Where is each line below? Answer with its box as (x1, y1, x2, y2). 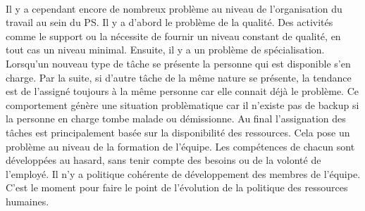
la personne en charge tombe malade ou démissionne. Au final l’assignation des (6, 111, 346, 126)
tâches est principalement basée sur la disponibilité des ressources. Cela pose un (6, 124, 350, 139)
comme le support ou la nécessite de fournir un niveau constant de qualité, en (6, 28, 341, 43)
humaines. (6, 193, 49, 208)
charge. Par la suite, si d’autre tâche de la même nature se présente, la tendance (6, 70, 352, 84)
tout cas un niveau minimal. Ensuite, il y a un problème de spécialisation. (6, 42, 325, 57)
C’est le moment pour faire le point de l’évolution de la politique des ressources (6, 180, 348, 195)
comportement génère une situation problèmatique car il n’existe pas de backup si (6, 97, 359, 112)
